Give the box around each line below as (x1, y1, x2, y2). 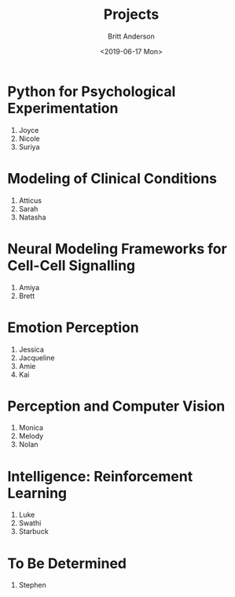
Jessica (18, 345, 45, 354)
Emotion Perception (7, 319, 139, 336)
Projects (103, 6, 160, 24)
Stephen (18, 580, 46, 590)
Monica (18, 423, 44, 433)
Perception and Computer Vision (7, 397, 226, 415)
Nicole (18, 134, 40, 143)
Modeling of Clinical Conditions (7, 169, 218, 187)
